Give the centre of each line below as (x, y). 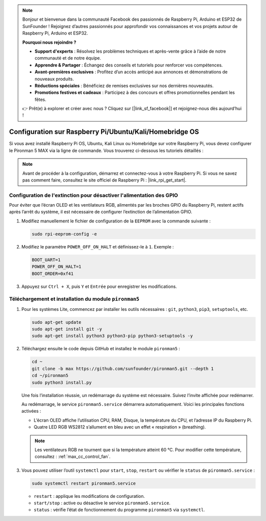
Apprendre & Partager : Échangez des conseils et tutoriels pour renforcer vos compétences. (129, 65)
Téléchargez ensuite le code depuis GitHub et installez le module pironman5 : (101, 349)
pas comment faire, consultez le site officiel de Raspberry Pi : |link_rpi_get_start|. (104, 180)
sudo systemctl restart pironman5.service (84, 483)
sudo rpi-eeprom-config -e (64, 234)
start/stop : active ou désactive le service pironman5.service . (102, 503)
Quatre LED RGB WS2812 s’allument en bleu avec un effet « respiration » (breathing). (120, 427)
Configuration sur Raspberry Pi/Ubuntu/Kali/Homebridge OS (104, 132)
